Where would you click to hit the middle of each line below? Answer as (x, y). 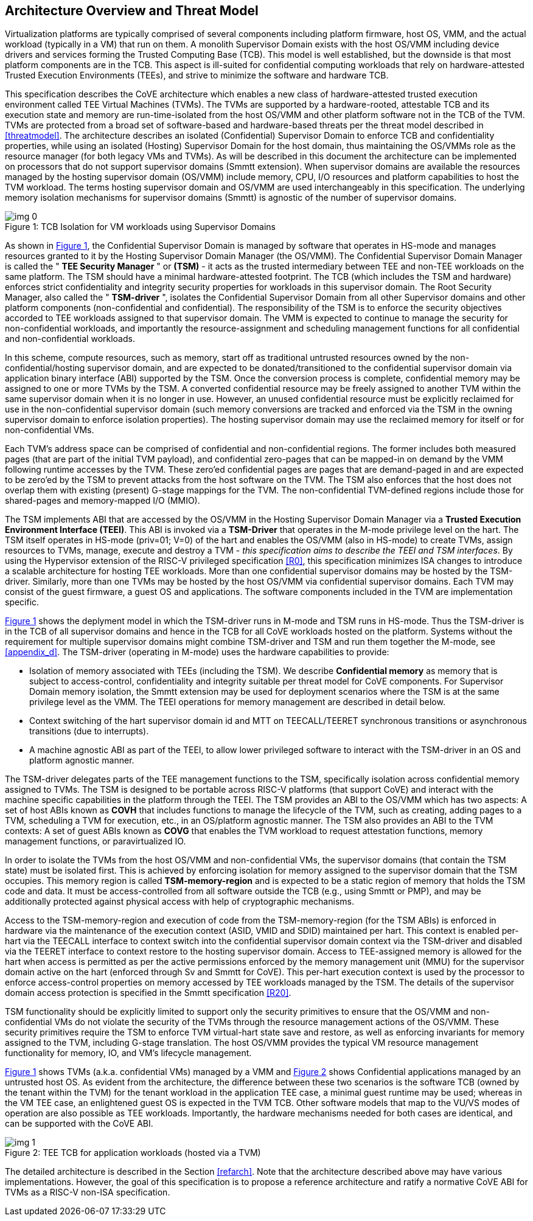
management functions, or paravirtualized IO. (96, 841)
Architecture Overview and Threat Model (132, 11)
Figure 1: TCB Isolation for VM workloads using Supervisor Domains (140, 227)
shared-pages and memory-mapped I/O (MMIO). (103, 501)
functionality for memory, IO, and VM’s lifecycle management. (128, 1053)
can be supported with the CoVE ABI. (79, 1124)
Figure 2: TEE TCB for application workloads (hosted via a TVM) (133, 1153)
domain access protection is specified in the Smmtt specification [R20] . (148, 993)
